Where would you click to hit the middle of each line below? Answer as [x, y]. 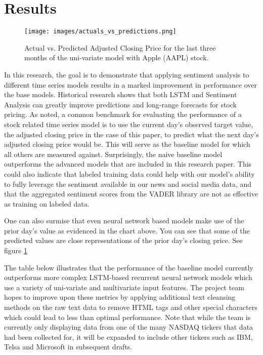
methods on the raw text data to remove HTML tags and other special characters [131, 307]
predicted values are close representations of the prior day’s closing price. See [123, 240]
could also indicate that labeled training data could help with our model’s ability [129, 173]
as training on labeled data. [47, 203]
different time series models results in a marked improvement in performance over [130, 84]
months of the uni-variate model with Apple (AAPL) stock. [117, 57]
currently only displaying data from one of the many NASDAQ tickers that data [129, 327]
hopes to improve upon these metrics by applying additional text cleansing [120, 297]
